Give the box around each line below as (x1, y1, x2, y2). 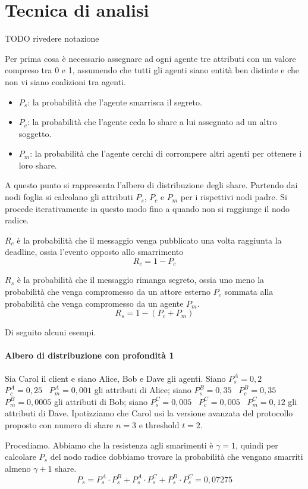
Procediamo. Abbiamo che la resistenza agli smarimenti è (5, 438, 213, 451)
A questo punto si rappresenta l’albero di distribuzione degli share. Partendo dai (5, 179, 298, 191)
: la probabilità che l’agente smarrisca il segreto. (27, 95, 202, 108)
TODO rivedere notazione (5, 32, 99, 45)
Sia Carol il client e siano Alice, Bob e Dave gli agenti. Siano (5, 372, 226, 384)
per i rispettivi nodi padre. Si (180, 191, 287, 203)
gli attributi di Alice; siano (94, 384, 191, 396)
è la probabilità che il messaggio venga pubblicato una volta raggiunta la (17, 233, 282, 246)
